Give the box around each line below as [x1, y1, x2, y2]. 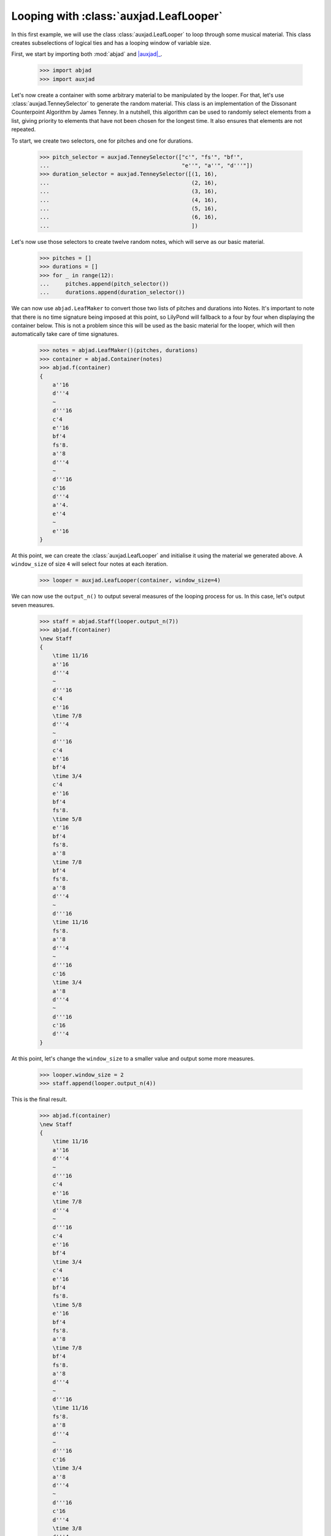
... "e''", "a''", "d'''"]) [39, 162, 253, 169]
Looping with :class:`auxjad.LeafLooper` [11, 9, 223, 23]
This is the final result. [11, 1095, 67, 1103]
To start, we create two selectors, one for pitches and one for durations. [11, 137, 193, 144]
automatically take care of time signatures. [11, 331, 119, 338]
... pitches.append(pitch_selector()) [39, 280, 169, 287]
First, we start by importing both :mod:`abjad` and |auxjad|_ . [11, 50, 162, 58]
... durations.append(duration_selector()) [39, 289, 185, 296]
